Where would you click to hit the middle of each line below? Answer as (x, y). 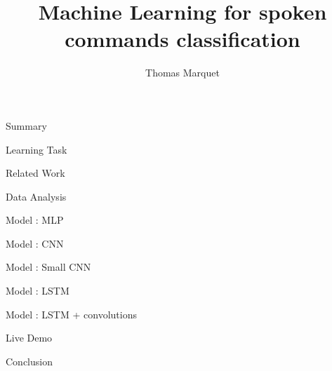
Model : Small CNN (48, 267)
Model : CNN (35, 243)
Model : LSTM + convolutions (71, 314)
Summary (26, 125)
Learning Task (36, 149)
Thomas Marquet (182, 73)
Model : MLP (35, 220)
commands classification (182, 39)
